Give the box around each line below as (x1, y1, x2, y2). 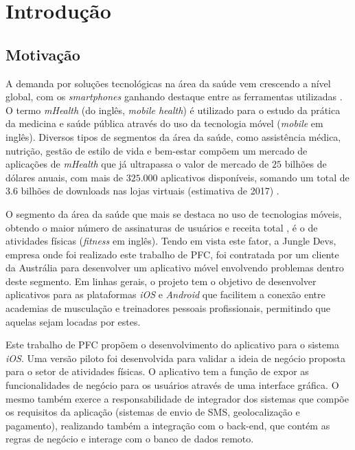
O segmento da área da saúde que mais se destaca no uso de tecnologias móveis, (5, 206, 342, 221)
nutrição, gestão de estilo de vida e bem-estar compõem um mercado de (5, 143, 308, 157)
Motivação (5, 43, 80, 65)
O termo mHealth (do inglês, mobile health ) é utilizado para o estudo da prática (5, 102, 341, 117)
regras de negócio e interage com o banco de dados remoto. (5, 431, 254, 446)
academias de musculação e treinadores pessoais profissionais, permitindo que (5, 301, 330, 315)
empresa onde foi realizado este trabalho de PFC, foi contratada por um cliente (5, 247, 339, 261)
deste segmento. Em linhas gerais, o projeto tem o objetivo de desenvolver (5, 273, 317, 288)
